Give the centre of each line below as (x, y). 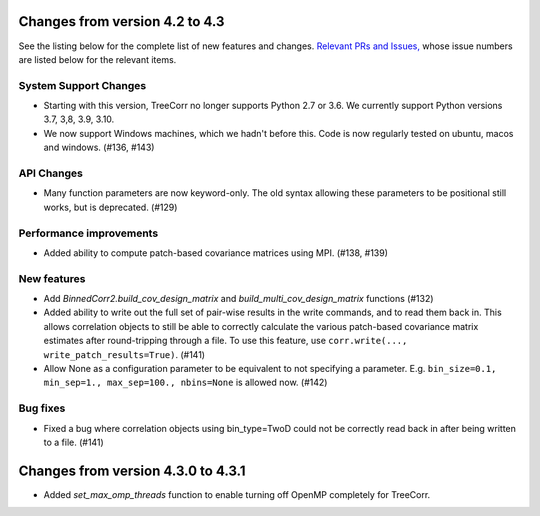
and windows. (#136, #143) (99, 147)
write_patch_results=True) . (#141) (124, 354)
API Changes (51, 173)
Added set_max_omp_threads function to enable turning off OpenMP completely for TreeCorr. (237, 494)
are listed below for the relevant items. (97, 59)
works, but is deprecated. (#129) (110, 207)
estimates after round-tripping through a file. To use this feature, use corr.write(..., (225, 341)
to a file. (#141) (73, 442)
